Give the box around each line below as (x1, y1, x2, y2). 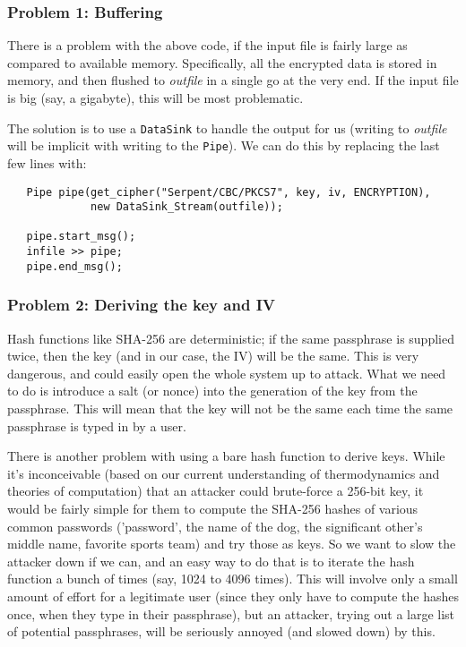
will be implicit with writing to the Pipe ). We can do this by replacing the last (7, 136, 440, 155)
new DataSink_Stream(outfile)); (91, 200, 283, 214)
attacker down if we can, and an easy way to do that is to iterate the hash (7, 551, 415, 570)
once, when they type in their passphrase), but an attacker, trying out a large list (7, 604, 455, 623)
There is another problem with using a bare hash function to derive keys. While (7, 447, 445, 465)
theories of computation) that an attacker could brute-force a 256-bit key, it (7, 481, 424, 500)
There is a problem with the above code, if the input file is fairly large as (7, 36, 408, 55)
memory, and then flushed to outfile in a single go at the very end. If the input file (7, 71, 459, 89)
